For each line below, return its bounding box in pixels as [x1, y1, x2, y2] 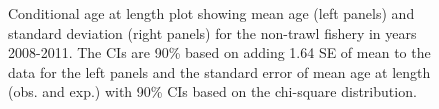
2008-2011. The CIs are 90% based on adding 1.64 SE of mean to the [8, 42, 431, 63]
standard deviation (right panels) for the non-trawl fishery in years [8, 22, 417, 43]
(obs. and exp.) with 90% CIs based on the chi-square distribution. [8, 81, 417, 102]
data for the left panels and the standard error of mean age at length [8, 61, 431, 82]
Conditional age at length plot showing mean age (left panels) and [8, 3, 415, 23]
